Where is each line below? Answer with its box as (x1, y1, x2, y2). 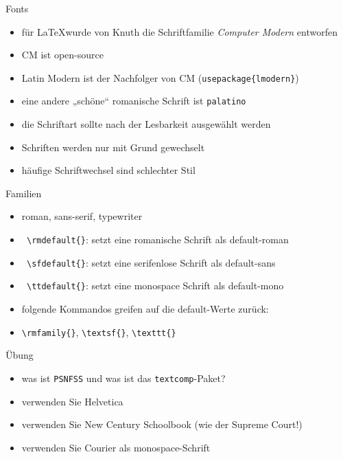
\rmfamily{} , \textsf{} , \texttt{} (21, 324, 176, 339)
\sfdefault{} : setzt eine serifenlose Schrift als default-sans (26, 255, 276, 269)
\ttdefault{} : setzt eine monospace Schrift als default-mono (26, 278, 284, 293)
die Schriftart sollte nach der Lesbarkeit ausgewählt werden (21, 117, 271, 131)
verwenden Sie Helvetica (21, 394, 123, 408)
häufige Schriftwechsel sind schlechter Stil (21, 163, 196, 177)
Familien (5, 186, 42, 200)
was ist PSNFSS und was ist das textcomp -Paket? (21, 370, 226, 385)
